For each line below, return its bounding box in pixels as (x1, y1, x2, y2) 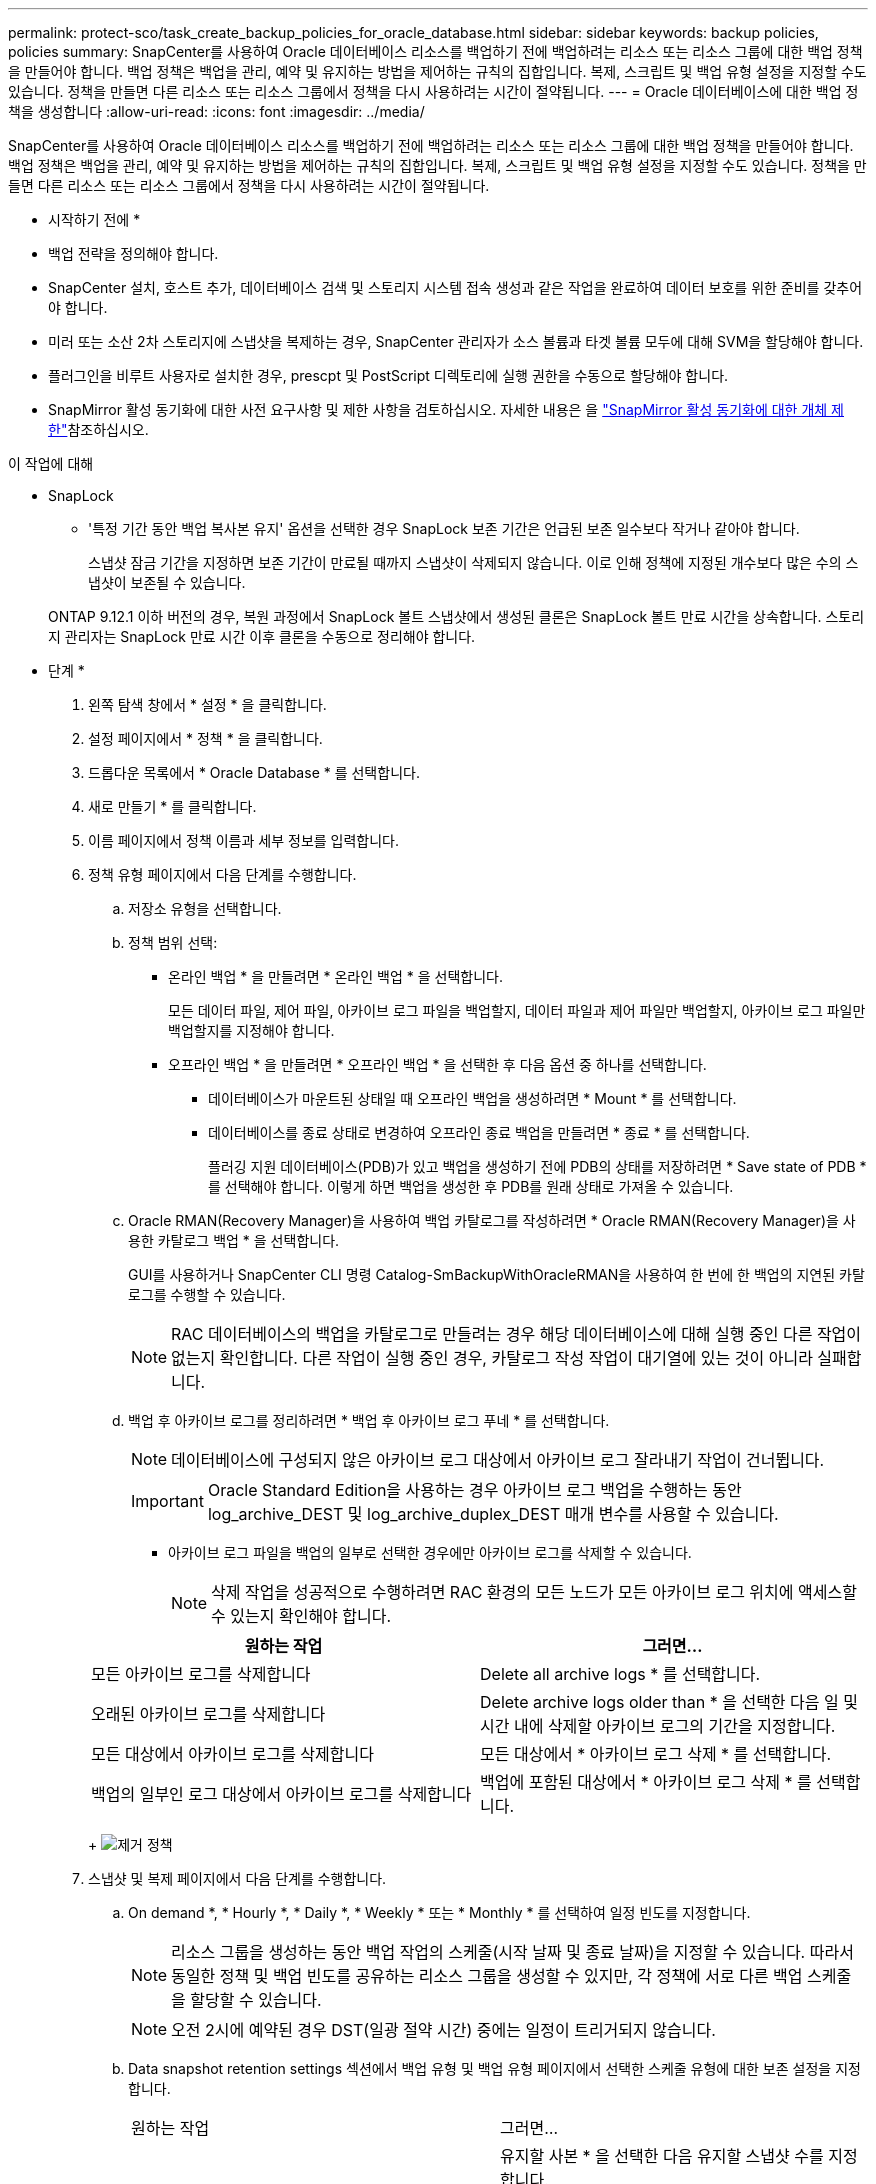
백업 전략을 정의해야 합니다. (48, 245, 219, 262)
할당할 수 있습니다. (190, 1990, 322, 2010)
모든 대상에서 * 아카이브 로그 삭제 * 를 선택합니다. (480, 1744, 832, 1764)
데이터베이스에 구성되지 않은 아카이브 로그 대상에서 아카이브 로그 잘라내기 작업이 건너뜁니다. (171, 1450, 825, 1470)
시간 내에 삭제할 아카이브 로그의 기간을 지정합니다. (480, 1716, 836, 1736)
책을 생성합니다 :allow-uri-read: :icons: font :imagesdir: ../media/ (8, 103, 425, 120)
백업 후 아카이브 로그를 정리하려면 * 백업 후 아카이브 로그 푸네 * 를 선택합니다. (128, 1412, 610, 1429)
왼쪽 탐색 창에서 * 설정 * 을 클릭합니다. (88, 696, 327, 713)
